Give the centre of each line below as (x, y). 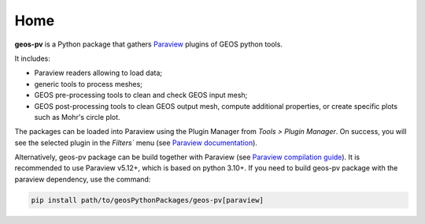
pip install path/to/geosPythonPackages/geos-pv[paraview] (147, 200)
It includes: (32, 58)
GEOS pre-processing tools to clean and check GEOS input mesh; (141, 95)
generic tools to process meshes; (89, 84)
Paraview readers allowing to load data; (98, 73)
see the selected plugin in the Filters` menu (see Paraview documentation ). (136, 143)
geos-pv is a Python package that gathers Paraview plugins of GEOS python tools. (149, 44)
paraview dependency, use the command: (83, 179)
